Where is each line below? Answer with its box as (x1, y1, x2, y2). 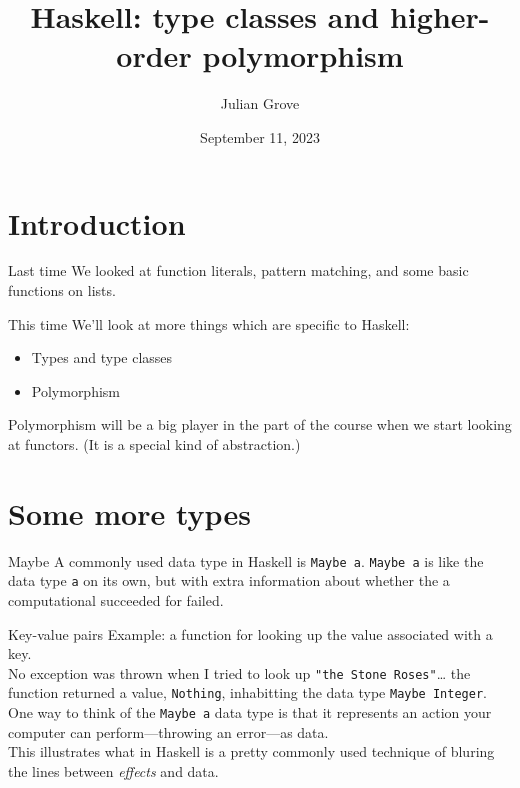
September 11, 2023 (200, 126, 320, 147)
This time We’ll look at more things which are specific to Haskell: (8, 313, 410, 334)
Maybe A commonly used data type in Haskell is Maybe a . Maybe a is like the (8, 550, 484, 571)
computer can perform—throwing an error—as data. (8, 721, 329, 742)
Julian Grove (220, 93, 300, 114)
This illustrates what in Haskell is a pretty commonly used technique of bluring (8, 741, 495, 762)
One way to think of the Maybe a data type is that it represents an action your (8, 702, 492, 723)
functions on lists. (8, 280, 116, 301)
